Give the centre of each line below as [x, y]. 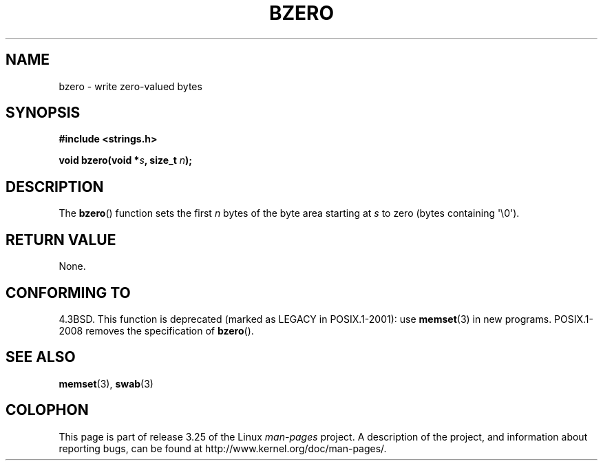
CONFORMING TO [68, 293]
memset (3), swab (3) [106, 383]
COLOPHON [47, 410]
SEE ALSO [41, 357]
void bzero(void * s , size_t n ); [126, 160]
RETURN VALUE [61, 240]
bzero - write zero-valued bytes [130, 86]
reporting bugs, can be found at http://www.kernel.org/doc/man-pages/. [223, 448]
